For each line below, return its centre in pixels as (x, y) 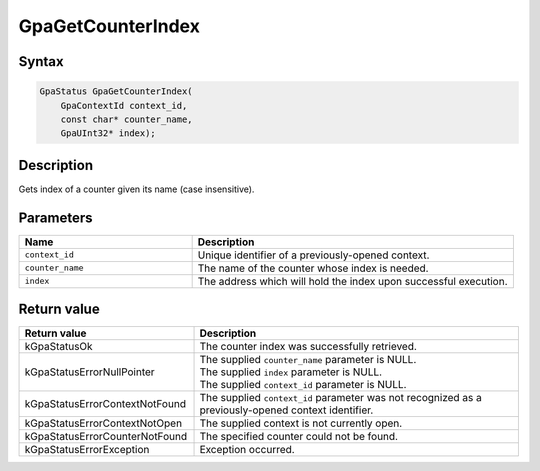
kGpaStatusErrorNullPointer (89, 372)
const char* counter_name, (127, 119)
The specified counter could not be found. (299, 437)
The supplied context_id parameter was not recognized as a (340, 398)
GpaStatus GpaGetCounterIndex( (116, 91)
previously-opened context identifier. (286, 410)
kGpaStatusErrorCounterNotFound (106, 437)
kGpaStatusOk (59, 347)
